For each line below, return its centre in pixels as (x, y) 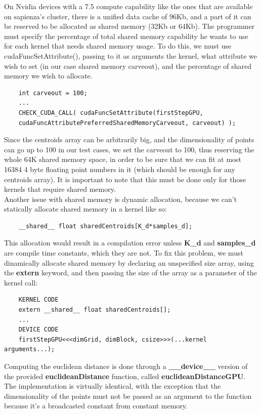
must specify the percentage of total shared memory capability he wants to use (126, 36)
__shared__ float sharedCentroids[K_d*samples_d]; (105, 226)
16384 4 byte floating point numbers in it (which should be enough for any (120, 169)
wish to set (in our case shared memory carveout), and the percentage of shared (128, 66)
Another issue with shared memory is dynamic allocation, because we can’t (121, 199)
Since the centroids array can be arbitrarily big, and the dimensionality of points (129, 139)
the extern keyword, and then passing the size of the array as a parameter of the (130, 273)
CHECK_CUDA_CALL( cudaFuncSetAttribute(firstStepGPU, (111, 113)
